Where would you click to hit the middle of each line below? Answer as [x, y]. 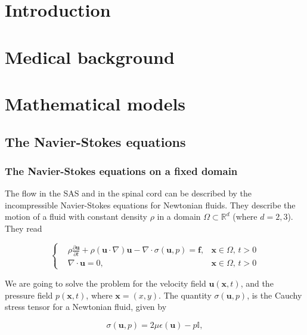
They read [24, 228]
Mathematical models [95, 103]
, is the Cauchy [275, 295]
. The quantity [185, 295]
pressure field [29, 295]
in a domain [179, 216]
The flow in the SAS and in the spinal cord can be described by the [128, 193]
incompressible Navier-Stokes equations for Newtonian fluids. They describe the [150, 205]
